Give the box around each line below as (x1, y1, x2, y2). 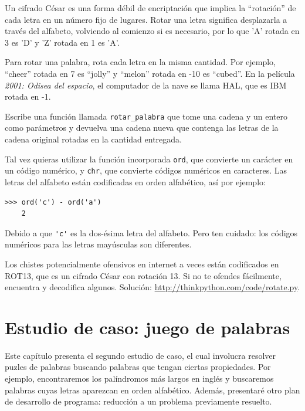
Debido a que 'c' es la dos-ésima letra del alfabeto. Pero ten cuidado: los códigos (5, 226, 298, 239)
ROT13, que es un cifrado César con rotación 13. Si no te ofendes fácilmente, (5, 269, 282, 281)
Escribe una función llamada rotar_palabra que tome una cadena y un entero (5, 110, 287, 122)
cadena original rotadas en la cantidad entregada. (5, 133, 182, 145)
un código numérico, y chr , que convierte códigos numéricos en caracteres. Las (5, 164, 287, 176)
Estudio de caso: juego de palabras (5, 315, 290, 339)
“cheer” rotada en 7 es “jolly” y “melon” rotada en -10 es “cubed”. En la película (5, 67, 295, 79)
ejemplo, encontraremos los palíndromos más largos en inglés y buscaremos (5, 372, 274, 385)
